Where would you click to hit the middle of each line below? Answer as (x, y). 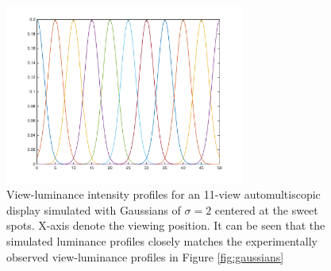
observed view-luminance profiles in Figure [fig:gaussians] (145, 256)
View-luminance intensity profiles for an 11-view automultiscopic (164, 194)
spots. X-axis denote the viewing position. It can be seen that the (166, 225)
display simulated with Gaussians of (94, 209)
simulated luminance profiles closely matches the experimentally (162, 240)
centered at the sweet (266, 209)
